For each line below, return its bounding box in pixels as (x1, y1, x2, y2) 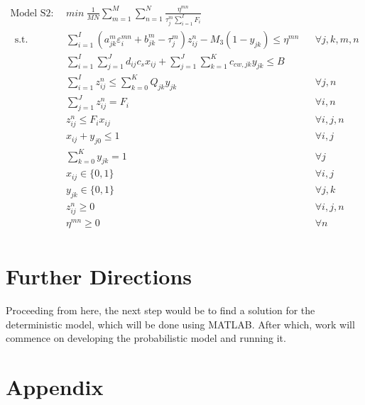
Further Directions (6, 262, 192, 291)
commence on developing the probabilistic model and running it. (6, 331, 286, 345)
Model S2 (10, 8, 51, 18)
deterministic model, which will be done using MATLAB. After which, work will (6, 316, 355, 331)
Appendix (6, 372, 104, 401)
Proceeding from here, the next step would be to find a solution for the (6, 303, 315, 318)
